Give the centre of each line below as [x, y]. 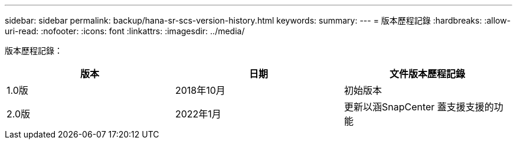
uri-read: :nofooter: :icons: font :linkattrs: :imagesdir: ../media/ [125, 31]
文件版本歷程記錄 [427, 74]
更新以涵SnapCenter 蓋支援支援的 [419, 107]
